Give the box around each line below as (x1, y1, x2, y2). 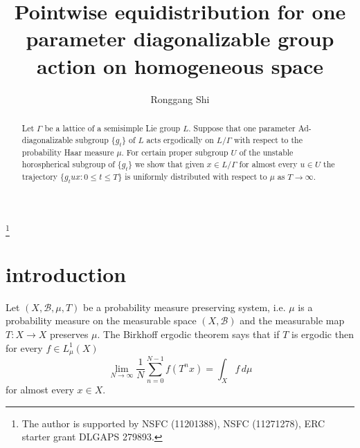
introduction (6, 259, 127, 288)
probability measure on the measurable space (6, 313, 197, 328)
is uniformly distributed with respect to (125, 170, 267, 182)
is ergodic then (291, 326, 354, 341)
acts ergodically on (146, 133, 214, 145)
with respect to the (234, 133, 303, 145)
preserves (50, 326, 89, 341)
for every (6, 340, 43, 355)
